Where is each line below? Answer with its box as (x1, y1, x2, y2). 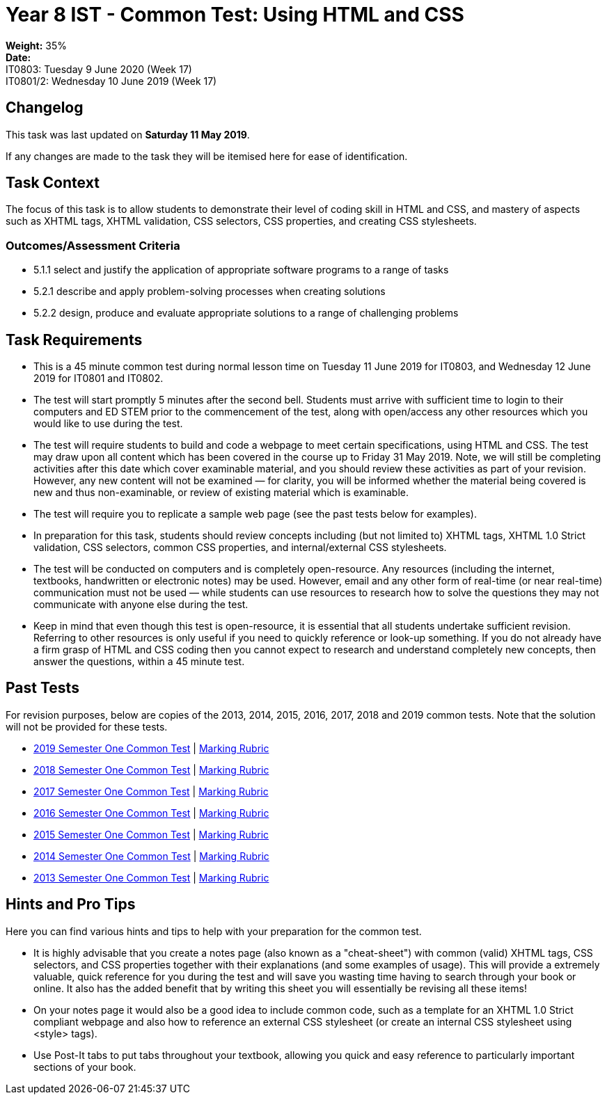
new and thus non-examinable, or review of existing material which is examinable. (33, 486, 409, 499)
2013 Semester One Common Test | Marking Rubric (33, 871, 269, 884)
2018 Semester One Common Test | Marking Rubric (33, 763, 269, 776)
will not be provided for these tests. (6, 720, 168, 733)
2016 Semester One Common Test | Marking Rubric (33, 806, 269, 819)
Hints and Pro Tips (6, 895, 136, 914)
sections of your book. (33, 1060, 136, 1073)
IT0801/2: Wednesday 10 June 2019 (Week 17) (6, 74, 217, 87)
